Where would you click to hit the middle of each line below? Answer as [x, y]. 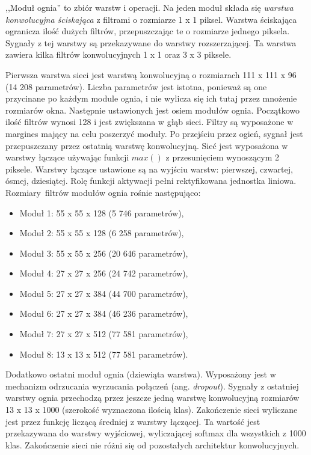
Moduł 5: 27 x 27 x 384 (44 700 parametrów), [104, 293]
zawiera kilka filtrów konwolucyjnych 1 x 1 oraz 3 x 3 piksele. [119, 54]
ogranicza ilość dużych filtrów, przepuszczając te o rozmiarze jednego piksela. [148, 31]
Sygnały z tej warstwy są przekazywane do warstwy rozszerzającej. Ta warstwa [151, 42]
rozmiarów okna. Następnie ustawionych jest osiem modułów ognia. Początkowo [153, 110]
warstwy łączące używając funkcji [67, 157]
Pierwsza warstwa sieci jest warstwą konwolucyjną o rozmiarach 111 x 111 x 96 [151, 74]
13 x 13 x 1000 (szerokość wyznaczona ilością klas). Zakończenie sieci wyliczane [152, 410]
